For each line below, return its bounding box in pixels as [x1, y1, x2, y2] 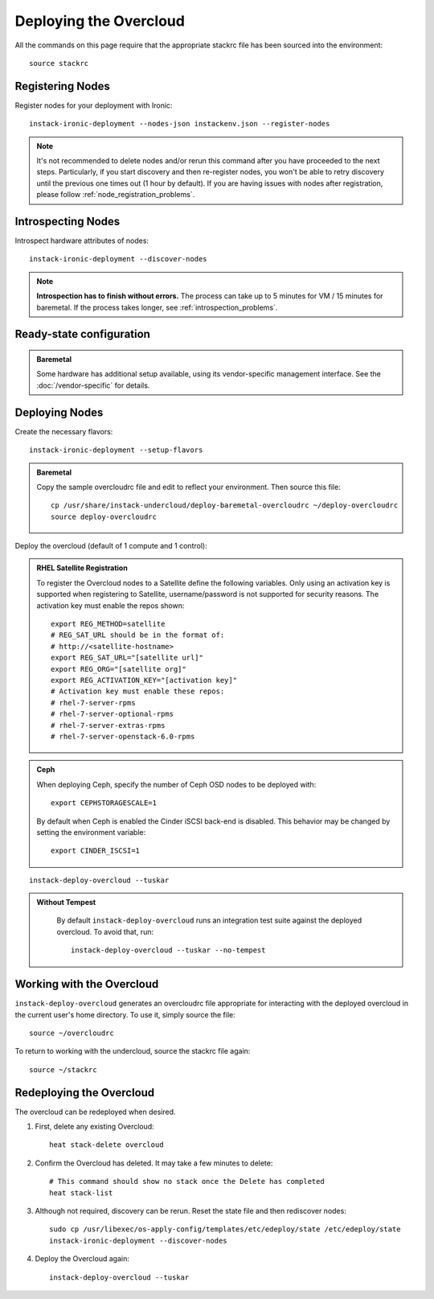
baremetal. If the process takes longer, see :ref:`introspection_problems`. [36, 302, 278, 312]
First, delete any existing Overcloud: [35, 1122, 154, 1132]
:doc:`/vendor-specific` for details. [36, 380, 150, 390]
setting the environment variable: [36, 827, 146, 837]
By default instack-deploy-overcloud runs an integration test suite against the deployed [56, 915, 362, 925]
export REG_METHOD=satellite [51, 619, 166, 629]
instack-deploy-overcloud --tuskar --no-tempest [71, 946, 266, 955]
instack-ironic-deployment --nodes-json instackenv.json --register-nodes [29, 119, 330, 129]
